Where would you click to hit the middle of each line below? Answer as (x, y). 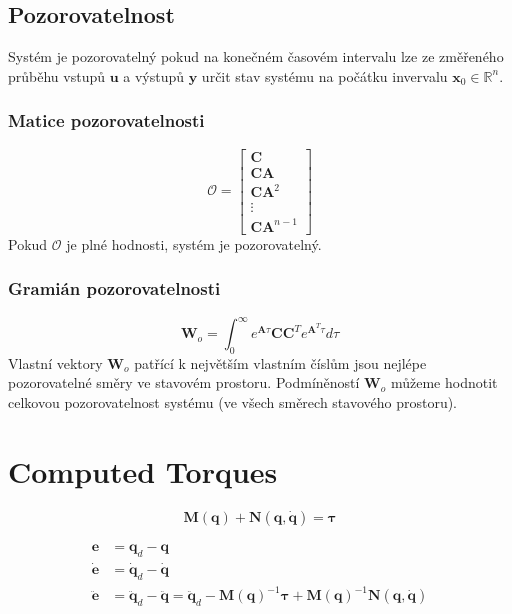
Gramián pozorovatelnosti (114, 288)
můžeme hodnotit (444, 382)
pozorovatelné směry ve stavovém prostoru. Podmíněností (184, 382)
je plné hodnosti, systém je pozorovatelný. (194, 243)
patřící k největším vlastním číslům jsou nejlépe (280, 362)
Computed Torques (143, 470)
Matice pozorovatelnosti (106, 120)
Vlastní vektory (55, 362)
